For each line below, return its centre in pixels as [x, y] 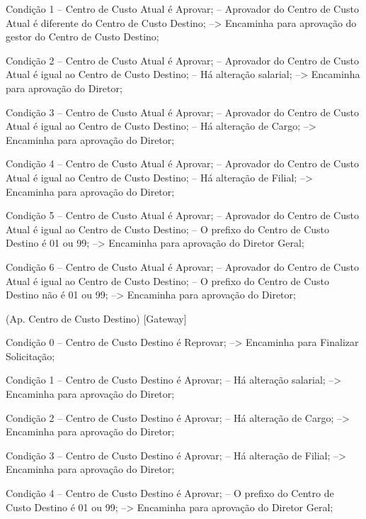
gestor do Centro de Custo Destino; [82, 37]
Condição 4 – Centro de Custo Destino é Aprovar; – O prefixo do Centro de [170, 493]
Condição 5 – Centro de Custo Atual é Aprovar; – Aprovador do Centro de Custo [182, 215]
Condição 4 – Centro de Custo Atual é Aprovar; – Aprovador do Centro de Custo [182, 163]
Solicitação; [30, 356]
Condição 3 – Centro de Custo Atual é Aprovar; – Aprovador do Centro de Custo [182, 112]
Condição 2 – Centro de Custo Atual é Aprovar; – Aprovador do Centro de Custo [182, 60]
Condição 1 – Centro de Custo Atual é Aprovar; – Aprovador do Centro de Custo [182, 9]
